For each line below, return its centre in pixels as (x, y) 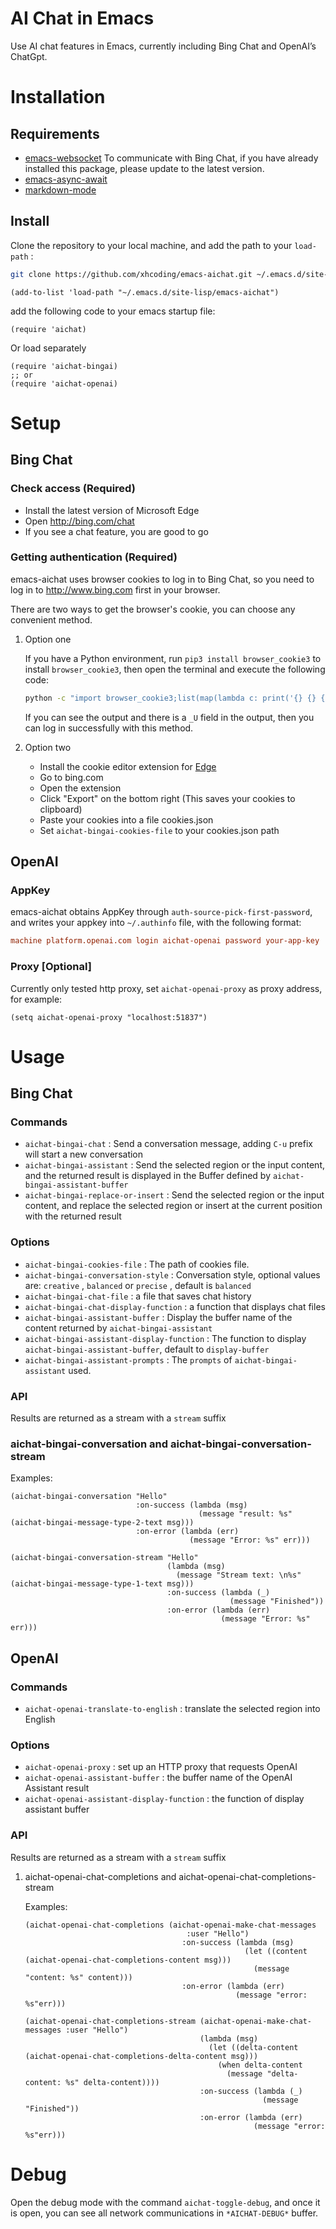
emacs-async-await (66, 179)
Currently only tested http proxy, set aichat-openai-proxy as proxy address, (166, 988)
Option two (48, 747)
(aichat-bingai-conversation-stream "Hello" (104, 1558)
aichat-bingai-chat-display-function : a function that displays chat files (175, 1306)
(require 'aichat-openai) (64, 383)
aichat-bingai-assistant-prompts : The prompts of (128, 1359)
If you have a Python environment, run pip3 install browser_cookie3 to (173, 658)
